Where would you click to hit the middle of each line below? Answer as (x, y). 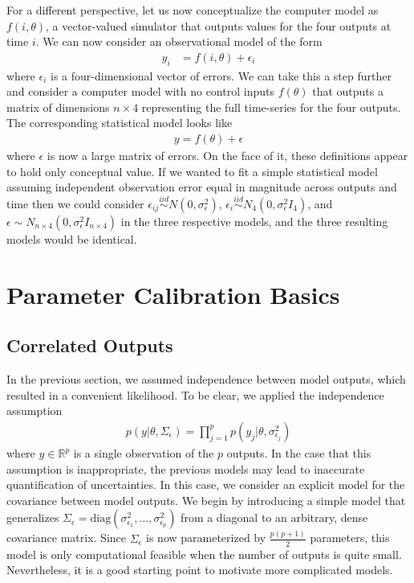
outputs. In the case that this (299, 453)
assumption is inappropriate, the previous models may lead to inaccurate (186, 468)
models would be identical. (72, 239)
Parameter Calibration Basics (173, 294)
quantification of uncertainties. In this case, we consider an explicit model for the (206, 484)
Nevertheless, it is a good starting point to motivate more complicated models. (200, 570)
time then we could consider (75, 204)
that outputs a (348, 91)
